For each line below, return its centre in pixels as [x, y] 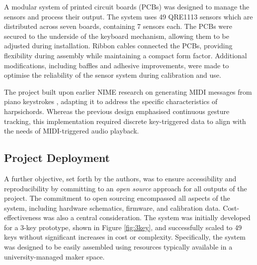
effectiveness [23, 217]
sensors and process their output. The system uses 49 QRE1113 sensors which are [128, 16]
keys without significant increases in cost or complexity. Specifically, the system [125, 237]
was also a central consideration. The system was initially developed [147, 217]
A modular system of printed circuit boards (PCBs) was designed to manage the [127, 6]
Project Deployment [57, 158]
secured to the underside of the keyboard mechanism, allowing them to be [117, 36]
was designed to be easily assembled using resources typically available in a [118, 247]
